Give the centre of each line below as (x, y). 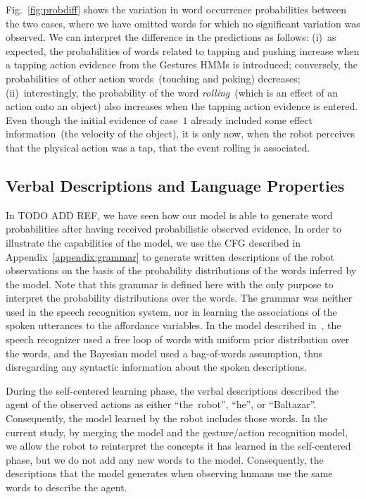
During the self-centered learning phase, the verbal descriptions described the (172, 390)
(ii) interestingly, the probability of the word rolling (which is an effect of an (172, 92)
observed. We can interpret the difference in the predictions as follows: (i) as (171, 37)
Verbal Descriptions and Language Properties (175, 185)
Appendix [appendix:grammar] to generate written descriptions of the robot (170, 256)
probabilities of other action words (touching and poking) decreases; (153, 78)
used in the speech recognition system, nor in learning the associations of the (171, 311)
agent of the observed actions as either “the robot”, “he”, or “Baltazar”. (161, 404)
